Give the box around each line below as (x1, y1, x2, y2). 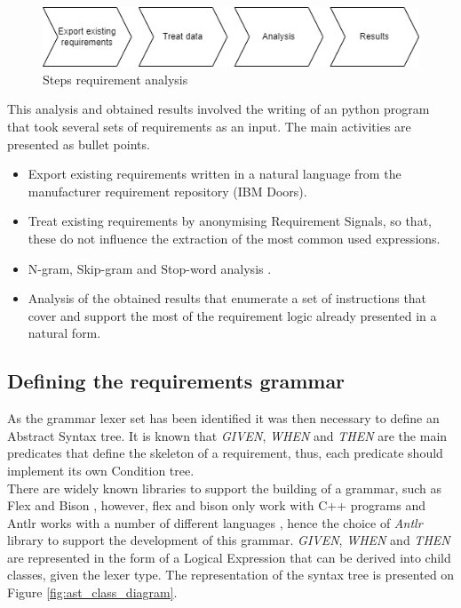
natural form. (28, 324, 101, 342)
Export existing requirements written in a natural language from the (28, 164, 401, 183)
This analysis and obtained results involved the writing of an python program (7, 100, 430, 118)
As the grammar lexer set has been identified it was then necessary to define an (7, 409, 440, 428)
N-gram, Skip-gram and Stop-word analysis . (28, 259, 272, 277)
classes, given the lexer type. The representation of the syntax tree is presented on (7, 565, 455, 584)
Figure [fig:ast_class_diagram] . (7, 583, 178, 602)
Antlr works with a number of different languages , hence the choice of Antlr (7, 513, 423, 532)
